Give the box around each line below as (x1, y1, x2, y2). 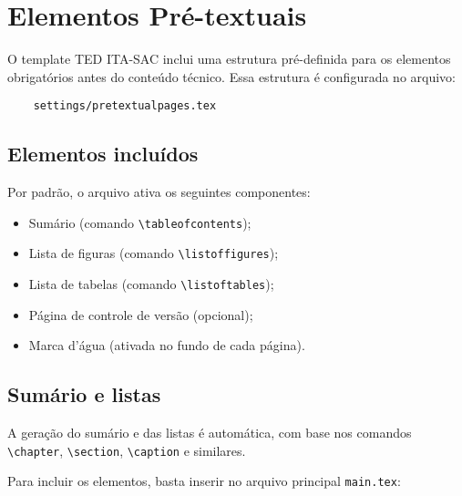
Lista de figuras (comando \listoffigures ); (28, 243, 279, 263)
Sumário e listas (7, 380, 161, 408)
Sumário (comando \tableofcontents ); (28, 212, 252, 232)
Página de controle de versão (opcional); (28, 305, 253, 324)
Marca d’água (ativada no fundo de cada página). (28, 336, 305, 355)
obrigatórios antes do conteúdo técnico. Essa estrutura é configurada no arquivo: (7, 67, 456, 86)
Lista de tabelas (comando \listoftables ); (28, 274, 274, 294)
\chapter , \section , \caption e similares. (7, 440, 246, 460)
